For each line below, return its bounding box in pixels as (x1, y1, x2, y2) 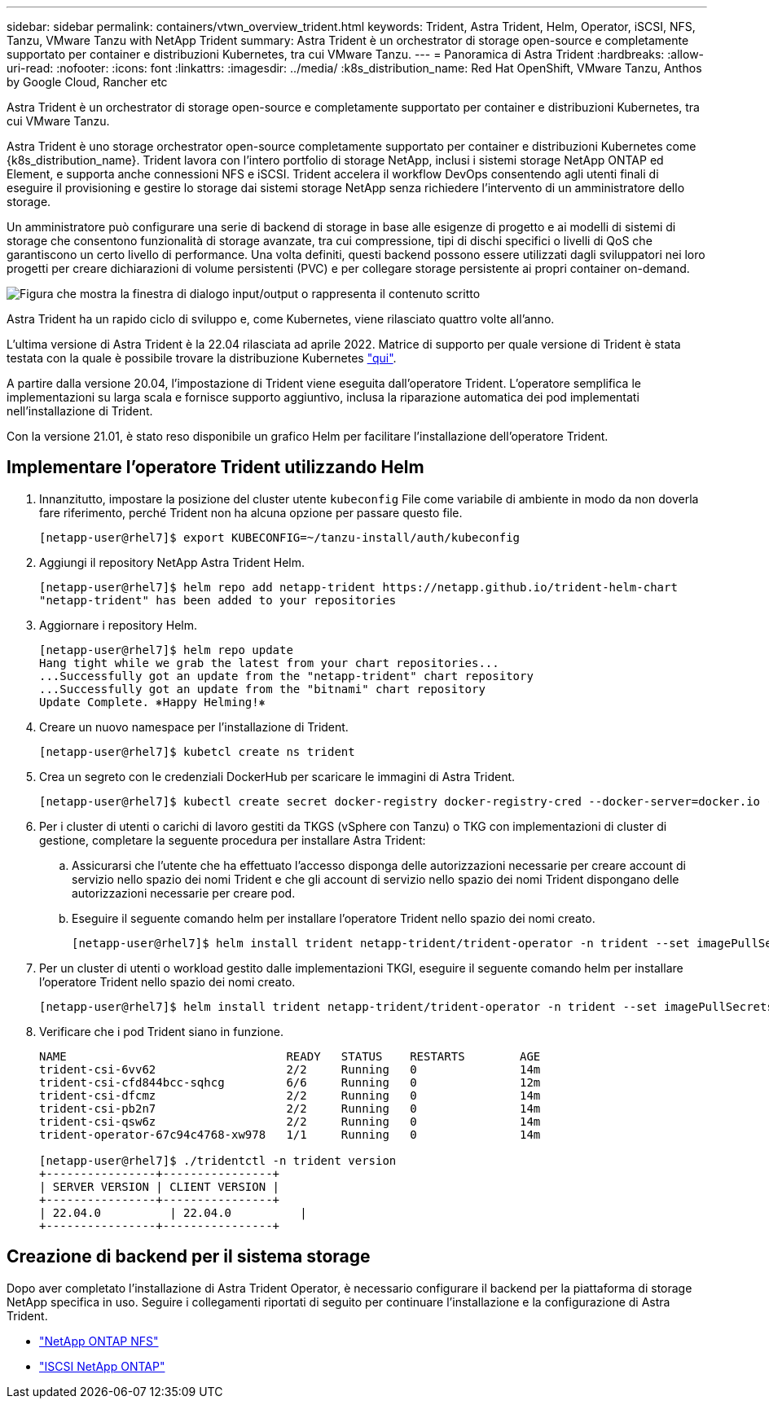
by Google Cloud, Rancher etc (7, 75, 168, 89)
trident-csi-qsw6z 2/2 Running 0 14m (39, 1114, 541, 1128)
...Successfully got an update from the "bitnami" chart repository (39, 682, 486, 696)
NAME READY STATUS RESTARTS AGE (39, 1049, 541, 1063)
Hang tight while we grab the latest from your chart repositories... (39, 656, 499, 670)
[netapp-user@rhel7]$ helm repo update (39, 643, 293, 656)
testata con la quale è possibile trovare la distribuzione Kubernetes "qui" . (7, 351, 397, 365)
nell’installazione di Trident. (7, 404, 153, 418)
